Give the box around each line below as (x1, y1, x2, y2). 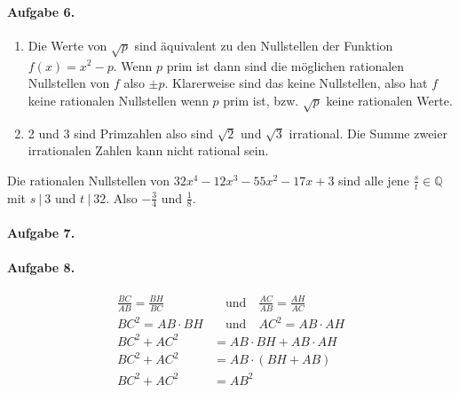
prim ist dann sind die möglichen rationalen (166, 56, 405, 75)
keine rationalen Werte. (326, 90, 453, 109)
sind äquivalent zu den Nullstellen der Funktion (134, 35, 393, 54)
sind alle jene (338, 170, 409, 189)
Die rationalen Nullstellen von (7, 170, 170, 189)
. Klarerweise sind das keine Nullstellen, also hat (164, 74, 428, 92)
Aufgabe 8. (7, 258, 75, 277)
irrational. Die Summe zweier (289, 123, 447, 142)
